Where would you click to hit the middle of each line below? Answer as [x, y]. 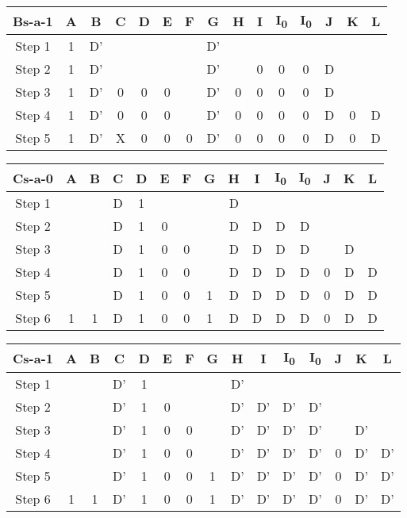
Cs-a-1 [33, 358]
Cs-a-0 [33, 178]
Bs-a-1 [33, 21]
